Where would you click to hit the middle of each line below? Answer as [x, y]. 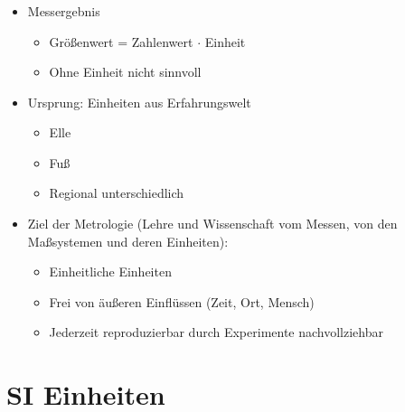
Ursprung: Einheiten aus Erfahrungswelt [139, 102]
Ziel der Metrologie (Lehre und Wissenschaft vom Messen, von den [212, 224]
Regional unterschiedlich [117, 193]
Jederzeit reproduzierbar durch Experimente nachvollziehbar [216, 332]
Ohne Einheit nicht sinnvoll [125, 72]
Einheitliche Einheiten [110, 272]
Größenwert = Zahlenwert [121, 41]
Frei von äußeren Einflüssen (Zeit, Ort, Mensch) [182, 301]
